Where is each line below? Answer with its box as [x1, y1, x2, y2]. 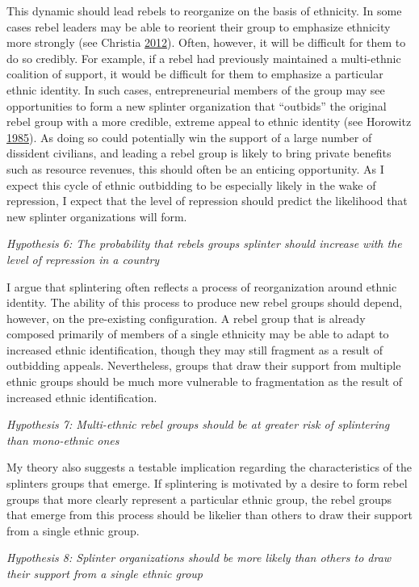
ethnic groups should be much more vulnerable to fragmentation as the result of [6, 373, 403, 390]
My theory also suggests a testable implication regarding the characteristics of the [6, 459, 412, 476]
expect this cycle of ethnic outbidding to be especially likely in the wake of [6, 176, 376, 193]
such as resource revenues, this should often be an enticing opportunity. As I [6, 160, 384, 177]
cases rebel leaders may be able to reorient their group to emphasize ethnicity [6, 18, 391, 35]
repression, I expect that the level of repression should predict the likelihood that [6, 192, 408, 209]
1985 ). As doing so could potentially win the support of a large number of [6, 128, 372, 145]
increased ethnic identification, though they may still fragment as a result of [6, 341, 383, 358]
